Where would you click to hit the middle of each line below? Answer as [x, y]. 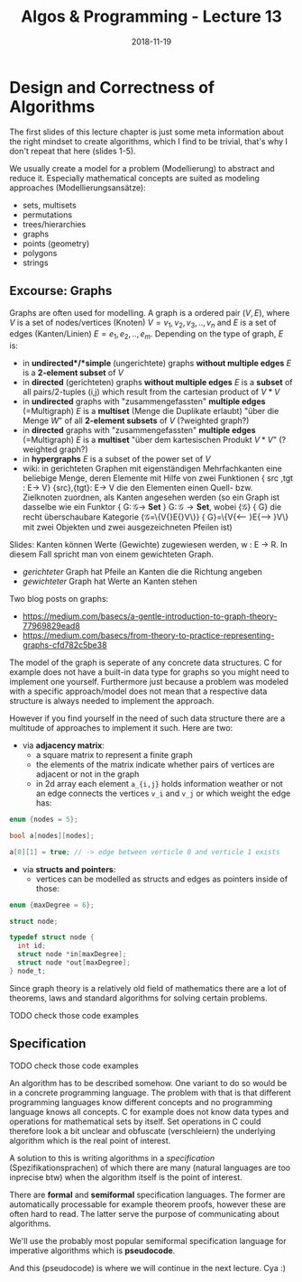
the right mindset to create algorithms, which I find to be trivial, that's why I [149, 141]
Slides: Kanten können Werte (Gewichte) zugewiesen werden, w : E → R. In [148, 545]
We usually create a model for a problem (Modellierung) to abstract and [142, 168]
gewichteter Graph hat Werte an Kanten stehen [110, 581]
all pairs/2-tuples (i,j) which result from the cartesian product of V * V [151, 392]
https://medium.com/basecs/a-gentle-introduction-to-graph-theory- [150, 616]
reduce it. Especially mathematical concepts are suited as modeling [134, 178]
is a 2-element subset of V [73, 373]
